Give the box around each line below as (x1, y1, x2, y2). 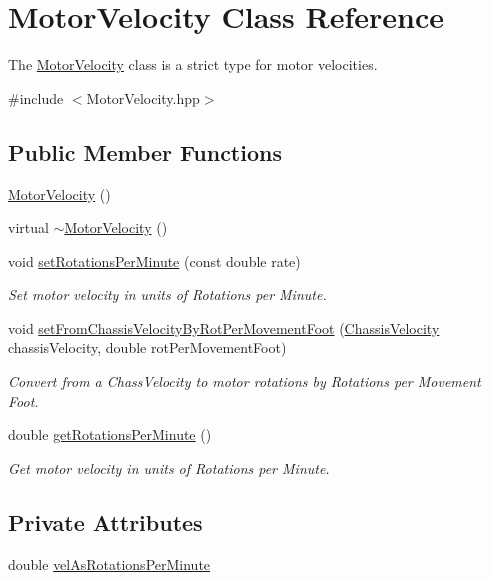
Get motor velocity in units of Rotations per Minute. (8, 457, 330, 478)
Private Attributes (8, 506, 203, 537)
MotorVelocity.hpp (86, 87, 200, 108)
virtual (8, 217, 49, 238)
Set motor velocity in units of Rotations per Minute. (8, 284, 327, 305)
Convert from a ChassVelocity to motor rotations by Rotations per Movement (8, 371, 481, 392)
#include (8, 87, 64, 108)
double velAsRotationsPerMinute (8, 553, 211, 574)
